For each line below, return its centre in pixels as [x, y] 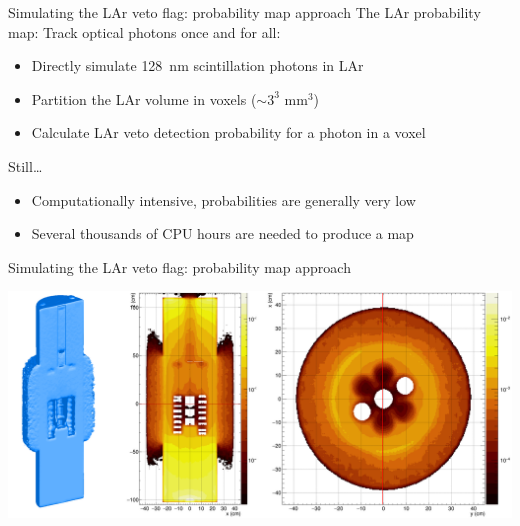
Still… [25, 165]
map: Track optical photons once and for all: [144, 31]
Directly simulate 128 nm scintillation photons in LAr [197, 65]
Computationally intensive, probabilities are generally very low [223, 199]
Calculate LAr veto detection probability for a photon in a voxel [228, 132]
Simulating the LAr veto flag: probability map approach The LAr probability [244, 12]
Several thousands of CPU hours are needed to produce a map [222, 233]
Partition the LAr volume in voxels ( [144, 98]
